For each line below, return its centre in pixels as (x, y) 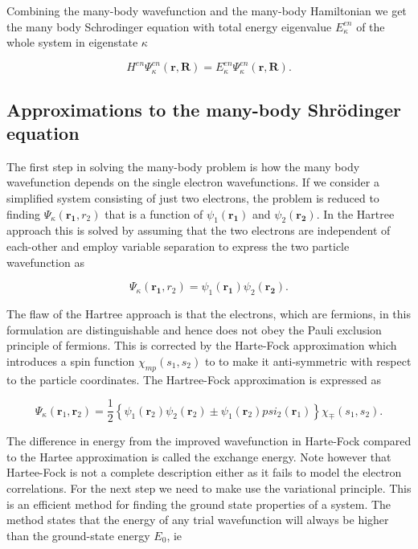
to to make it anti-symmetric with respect (308, 361)
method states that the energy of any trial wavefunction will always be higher (198, 520)
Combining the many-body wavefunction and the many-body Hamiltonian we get (207, 10)
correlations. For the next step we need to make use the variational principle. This (209, 488)
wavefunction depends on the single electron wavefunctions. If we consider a (193, 182)
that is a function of (154, 213)
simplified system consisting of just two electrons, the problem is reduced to (193, 198)
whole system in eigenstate (72, 42)
